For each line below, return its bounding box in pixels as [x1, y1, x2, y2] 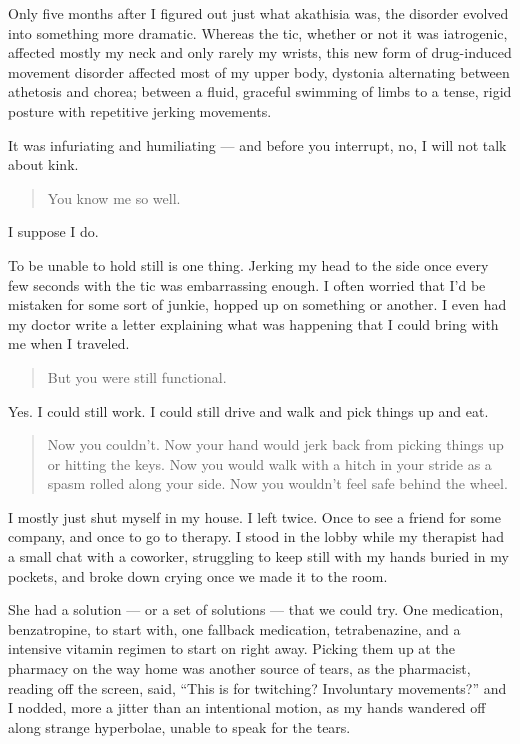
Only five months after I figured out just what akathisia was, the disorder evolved [8, 3, 509, 23]
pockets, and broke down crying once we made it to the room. [8, 565, 388, 586]
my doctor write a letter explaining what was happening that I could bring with [8, 313, 499, 334]
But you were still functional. [47, 366, 227, 387]
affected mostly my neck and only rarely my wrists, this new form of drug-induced [8, 42, 512, 63]
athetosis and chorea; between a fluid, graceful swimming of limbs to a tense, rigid [8, 81, 512, 102]
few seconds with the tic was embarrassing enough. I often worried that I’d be [8, 274, 486, 295]
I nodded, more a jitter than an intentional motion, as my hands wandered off [8, 697, 486, 718]
